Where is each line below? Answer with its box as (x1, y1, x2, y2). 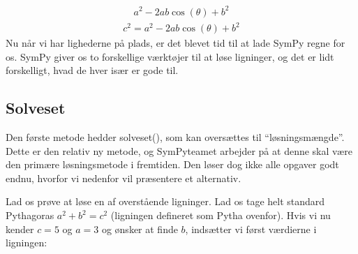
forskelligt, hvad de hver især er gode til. (6, 63, 179, 77)
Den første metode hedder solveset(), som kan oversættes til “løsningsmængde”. (6, 130, 345, 144)
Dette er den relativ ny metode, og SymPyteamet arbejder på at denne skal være (6, 143, 352, 158)
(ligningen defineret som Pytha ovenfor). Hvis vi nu (110, 208, 331, 223)
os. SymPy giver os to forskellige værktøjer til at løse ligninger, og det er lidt (6, 49, 334, 63)
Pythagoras (6, 208, 54, 223)
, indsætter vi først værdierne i (185, 221, 317, 236)
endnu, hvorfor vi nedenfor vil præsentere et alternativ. (6, 170, 241, 185)
